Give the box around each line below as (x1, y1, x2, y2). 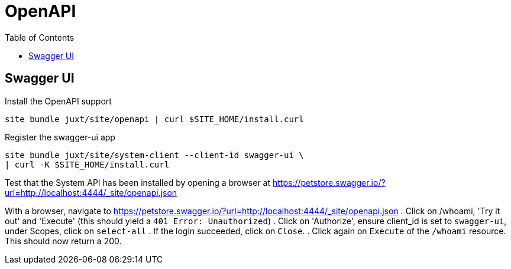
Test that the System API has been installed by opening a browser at (5, 177, 271, 188)
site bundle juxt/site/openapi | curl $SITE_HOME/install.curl (5, 114, 304, 124)
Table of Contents (5, 32, 75, 42)
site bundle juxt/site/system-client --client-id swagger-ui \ (5, 150, 304, 160)
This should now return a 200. (5, 235, 122, 246)
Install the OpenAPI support (5, 96, 112, 106)
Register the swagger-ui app (5, 132, 115, 142)
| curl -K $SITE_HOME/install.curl (5, 159, 170, 169)
